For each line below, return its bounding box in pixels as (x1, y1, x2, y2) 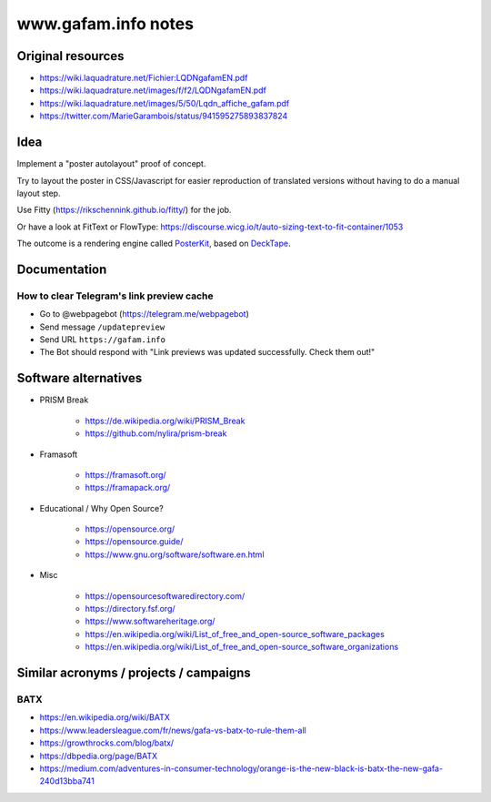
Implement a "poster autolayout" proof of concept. (16, 158, 206, 169)
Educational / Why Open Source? (39, 503, 164, 513)
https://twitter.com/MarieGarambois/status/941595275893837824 (39, 110, 288, 122)
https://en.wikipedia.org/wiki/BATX (39, 712, 170, 723)
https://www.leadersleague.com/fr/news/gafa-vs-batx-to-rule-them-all (39, 725, 306, 736)
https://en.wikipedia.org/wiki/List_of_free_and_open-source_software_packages (85, 628, 386, 639)
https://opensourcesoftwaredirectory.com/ (85, 590, 245, 601)
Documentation (16, 261, 107, 277)
